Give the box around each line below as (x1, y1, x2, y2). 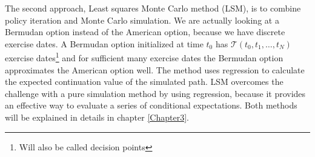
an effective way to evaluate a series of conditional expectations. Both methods (5, 99, 297, 112)
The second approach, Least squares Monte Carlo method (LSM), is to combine (5, 2, 301, 14)
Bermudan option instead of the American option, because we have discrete (5, 25, 285, 38)
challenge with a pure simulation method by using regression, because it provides (5, 87, 306, 99)
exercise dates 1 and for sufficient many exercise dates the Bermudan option (5, 50, 283, 64)
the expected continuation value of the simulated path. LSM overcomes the (5, 75, 283, 88)
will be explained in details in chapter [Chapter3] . (5, 111, 189, 123)
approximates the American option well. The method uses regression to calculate (5, 63, 305, 76)
